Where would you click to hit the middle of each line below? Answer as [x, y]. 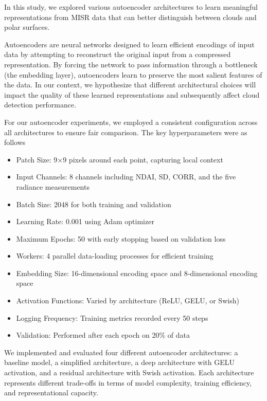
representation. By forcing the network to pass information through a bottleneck [131, 64]
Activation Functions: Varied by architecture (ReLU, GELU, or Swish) [128, 300]
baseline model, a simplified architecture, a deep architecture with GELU [120, 362]
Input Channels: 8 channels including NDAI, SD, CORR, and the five [126, 177]
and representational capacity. [51, 393]
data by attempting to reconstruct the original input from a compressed [118, 54]
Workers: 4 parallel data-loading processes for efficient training [115, 256]
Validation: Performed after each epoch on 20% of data [103, 335]
